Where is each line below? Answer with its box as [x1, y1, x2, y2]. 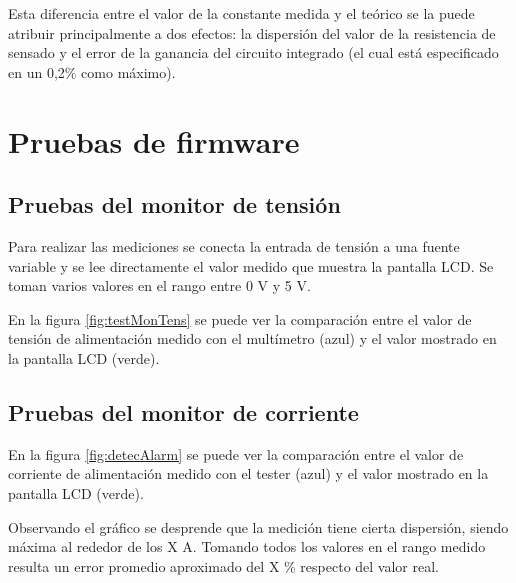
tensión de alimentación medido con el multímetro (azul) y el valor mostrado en [8, 328, 497, 349]
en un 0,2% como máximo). [8, 61, 176, 82]
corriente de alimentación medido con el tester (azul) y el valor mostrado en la [8, 463, 489, 484]
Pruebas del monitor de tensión [8, 189, 341, 220]
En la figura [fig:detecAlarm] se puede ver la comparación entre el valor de [8, 443, 464, 464]
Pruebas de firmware [8, 120, 300, 161]
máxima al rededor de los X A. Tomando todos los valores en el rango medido [8, 536, 486, 557]
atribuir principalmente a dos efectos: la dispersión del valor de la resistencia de [8, 22, 496, 43]
